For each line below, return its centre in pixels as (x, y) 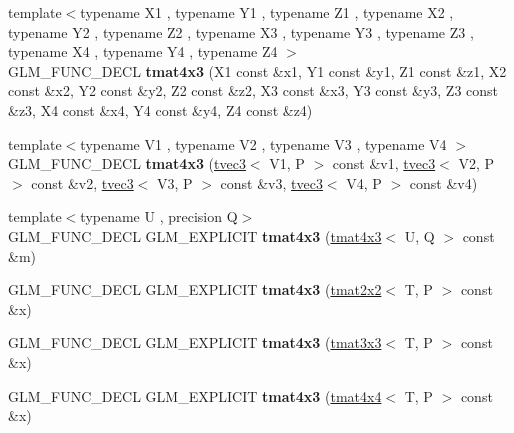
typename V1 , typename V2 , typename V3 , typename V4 (263, 143)
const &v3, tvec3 (271, 182)
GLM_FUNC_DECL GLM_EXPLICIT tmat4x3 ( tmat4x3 (195, 235)
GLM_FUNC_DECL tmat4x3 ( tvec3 (127, 163)
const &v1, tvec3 (384, 163)
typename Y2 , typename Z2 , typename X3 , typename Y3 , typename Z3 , (241, 31)
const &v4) (443, 182)
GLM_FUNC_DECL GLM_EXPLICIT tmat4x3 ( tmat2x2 (195, 289)
